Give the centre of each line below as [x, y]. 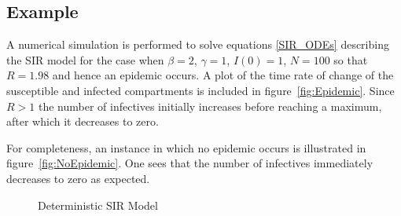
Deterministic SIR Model [98, 205]
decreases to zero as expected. [78, 178]
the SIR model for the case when [85, 59]
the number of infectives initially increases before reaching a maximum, [210, 106]
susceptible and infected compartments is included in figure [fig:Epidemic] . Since [200, 90]
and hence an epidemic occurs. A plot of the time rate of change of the [223, 75]
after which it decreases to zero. [83, 121]
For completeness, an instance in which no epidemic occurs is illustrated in [186, 147]
